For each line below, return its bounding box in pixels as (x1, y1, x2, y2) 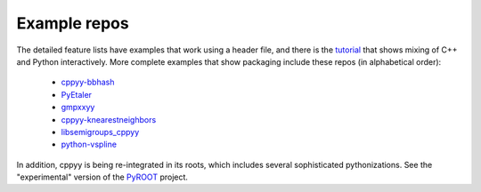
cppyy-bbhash (61, 76, 115, 88)
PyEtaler (61, 89, 93, 100)
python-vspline (61, 139, 118, 150)
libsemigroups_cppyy (61, 126, 140, 137)
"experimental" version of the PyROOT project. (16, 172, 189, 182)
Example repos (16, 13, 129, 33)
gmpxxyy (61, 102, 95, 113)
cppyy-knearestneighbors (61, 114, 157, 124)
